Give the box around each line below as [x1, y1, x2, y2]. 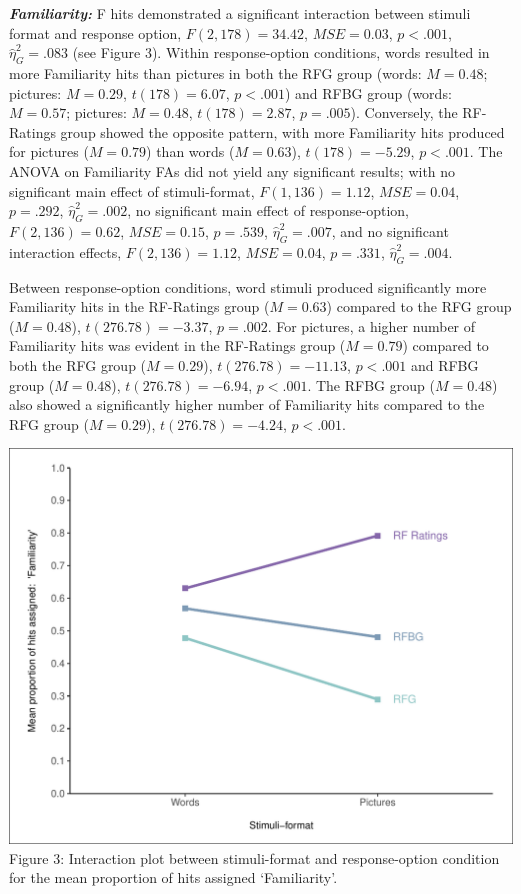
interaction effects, [9, 241, 122, 262]
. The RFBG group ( [307, 374, 435, 395]
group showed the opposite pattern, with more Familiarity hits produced [60, 121, 505, 142]
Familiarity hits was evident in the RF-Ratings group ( [9, 335, 346, 356]
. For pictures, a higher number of [267, 315, 476, 336]
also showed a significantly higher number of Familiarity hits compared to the [9, 394, 485, 415]
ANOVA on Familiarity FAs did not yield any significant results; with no [9, 160, 456, 181]
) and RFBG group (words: [284, 82, 452, 103]
